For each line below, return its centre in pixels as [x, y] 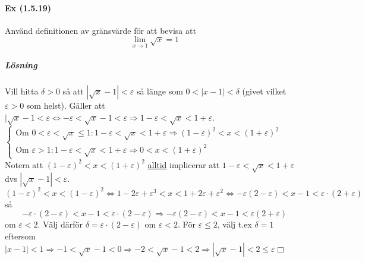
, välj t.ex [235, 224]
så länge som [160, 91]
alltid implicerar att [184, 164]
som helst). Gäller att [66, 105]
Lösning [21, 65]
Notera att [24, 164]
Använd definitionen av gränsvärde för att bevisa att [100, 30]
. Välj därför [60, 224]
